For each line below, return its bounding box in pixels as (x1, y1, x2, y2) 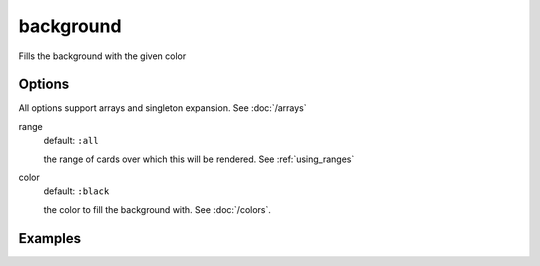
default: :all (43, 135, 99, 147)
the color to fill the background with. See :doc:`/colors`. (43, 203, 272, 215)
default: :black (43, 185, 110, 197)
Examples (18, 230, 82, 247)
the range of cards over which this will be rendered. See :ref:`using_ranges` (43, 153, 355, 165)
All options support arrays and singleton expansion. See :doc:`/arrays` (18, 102, 307, 114)
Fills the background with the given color (18, 50, 187, 62)
